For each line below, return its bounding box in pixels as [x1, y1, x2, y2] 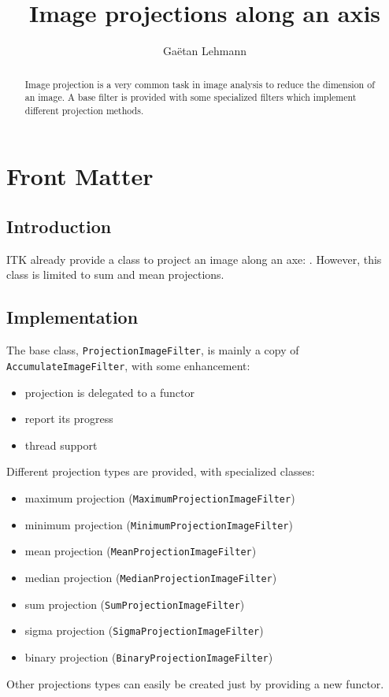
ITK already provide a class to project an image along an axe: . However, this [6, 250, 382, 267]
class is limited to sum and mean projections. [6, 266, 224, 283]
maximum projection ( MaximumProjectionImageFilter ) [24, 489, 295, 506]
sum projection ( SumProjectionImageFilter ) [24, 595, 245, 612]
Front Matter [6, 160, 154, 192]
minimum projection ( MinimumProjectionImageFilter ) [24, 516, 293, 532]
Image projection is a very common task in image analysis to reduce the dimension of [24, 77, 375, 91]
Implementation [6, 305, 139, 329]
